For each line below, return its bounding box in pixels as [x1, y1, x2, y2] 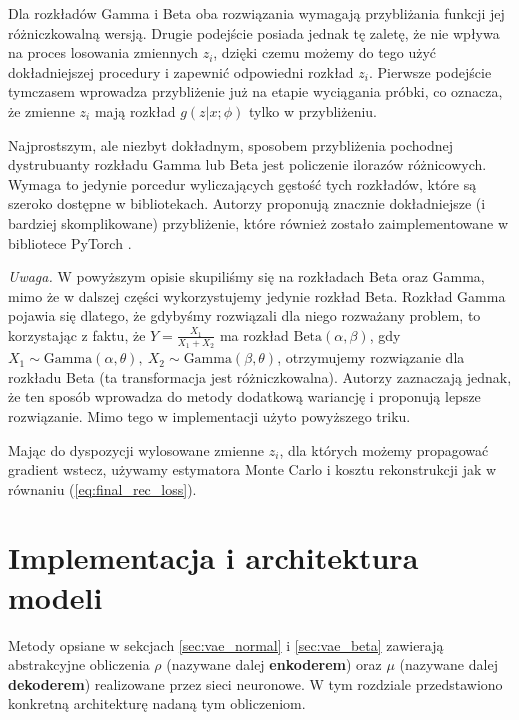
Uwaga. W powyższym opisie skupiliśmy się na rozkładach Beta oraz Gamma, [8, 266, 485, 287]
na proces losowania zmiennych [8, 42, 198, 63]
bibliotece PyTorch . [8, 232, 132, 253]
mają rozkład [94, 100, 176, 121]
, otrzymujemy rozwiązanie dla [277, 347, 465, 368]
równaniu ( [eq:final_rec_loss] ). [8, 478, 197, 499]
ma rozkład [219, 324, 289, 345]
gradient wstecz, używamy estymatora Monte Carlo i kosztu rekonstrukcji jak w [8, 459, 497, 480]
